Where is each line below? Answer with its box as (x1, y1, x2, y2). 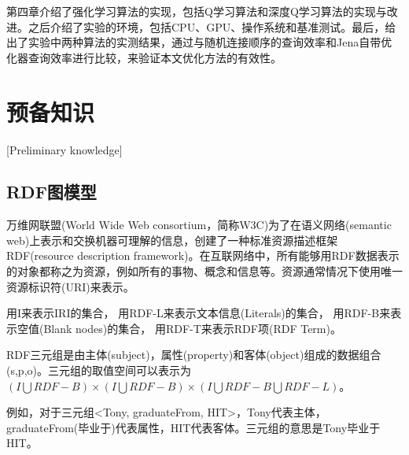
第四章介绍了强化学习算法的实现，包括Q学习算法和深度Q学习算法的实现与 (6, 3, 387, 19)
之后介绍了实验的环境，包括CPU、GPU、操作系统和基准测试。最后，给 (28, 18, 396, 35)
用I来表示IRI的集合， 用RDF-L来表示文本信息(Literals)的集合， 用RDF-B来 (6, 305, 391, 321)
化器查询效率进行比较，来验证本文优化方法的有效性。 (6, 49, 282, 65)
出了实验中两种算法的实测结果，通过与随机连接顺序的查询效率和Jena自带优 (6, 34, 392, 50)
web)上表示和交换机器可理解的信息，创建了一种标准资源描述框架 (6, 231, 338, 248)
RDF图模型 (6, 179, 97, 204)
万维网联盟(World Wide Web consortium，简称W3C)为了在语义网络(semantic (6, 216, 392, 233)
